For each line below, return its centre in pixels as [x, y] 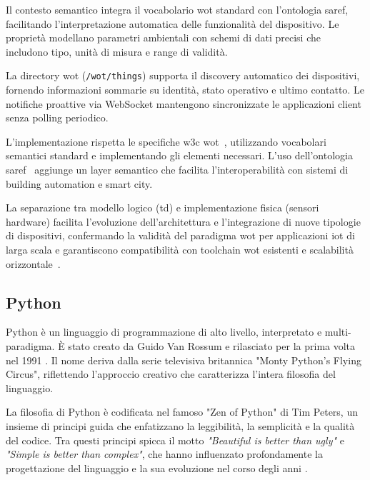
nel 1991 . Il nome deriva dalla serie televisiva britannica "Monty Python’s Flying [184, 360]
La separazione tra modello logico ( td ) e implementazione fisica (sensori [162, 207]
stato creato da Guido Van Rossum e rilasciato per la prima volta [212, 345]
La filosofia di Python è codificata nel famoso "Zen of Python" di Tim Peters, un [182, 412]
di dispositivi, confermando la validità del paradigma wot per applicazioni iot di [180, 235]
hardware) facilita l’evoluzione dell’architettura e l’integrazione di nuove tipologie [183, 221]
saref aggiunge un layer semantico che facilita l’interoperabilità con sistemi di [177, 169]
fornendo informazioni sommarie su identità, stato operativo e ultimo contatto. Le [185, 90]
